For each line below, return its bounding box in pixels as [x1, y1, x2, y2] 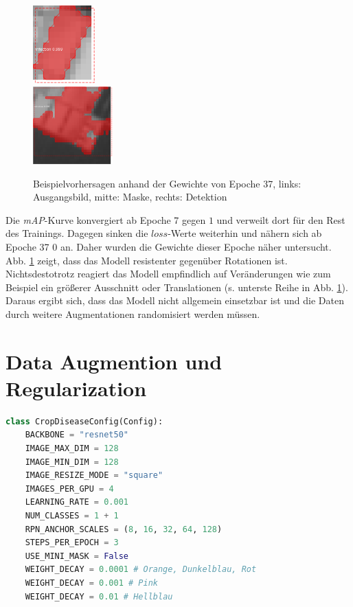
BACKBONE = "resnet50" [25, 430, 129, 440]
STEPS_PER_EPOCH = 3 [25, 538, 119, 548]
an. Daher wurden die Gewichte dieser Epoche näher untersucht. [60, 239, 332, 253]
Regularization [5, 374, 147, 402]
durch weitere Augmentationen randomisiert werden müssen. [5, 306, 260, 321]
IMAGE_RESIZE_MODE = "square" [25, 470, 163, 481]
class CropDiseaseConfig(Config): [5, 416, 163, 426]
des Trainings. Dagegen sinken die [5, 226, 148, 240]
